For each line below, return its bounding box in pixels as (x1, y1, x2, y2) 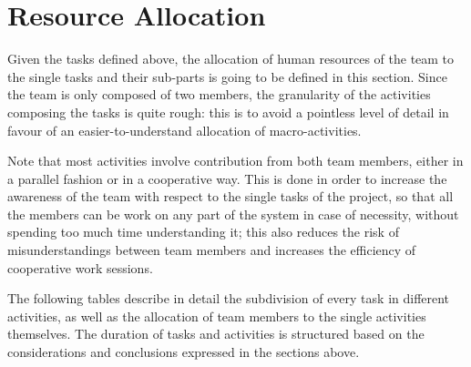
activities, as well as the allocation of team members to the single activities (7, 306, 426, 325)
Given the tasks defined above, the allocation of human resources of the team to (7, 49, 455, 68)
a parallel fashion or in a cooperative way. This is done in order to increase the (7, 168, 447, 188)
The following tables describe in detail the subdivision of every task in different (7, 289, 450, 308)
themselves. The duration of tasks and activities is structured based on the (7, 324, 425, 343)
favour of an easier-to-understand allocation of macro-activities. (7, 120, 362, 139)
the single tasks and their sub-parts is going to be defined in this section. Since (7, 66, 447, 86)
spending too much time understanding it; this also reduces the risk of (7, 222, 399, 241)
